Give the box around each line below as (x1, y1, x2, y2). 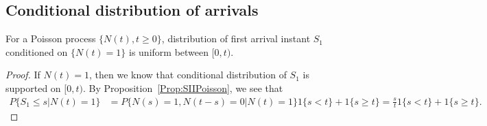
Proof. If (5, 67, 40, 82)
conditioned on (5, 44, 68, 59)
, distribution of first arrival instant (161, 31, 311, 46)
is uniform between (129, 44, 209, 59)
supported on (5, 80, 61, 95)
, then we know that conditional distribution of (89, 67, 287, 82)
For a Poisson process (5, 31, 96, 46)
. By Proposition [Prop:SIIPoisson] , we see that (82, 80, 283, 95)
